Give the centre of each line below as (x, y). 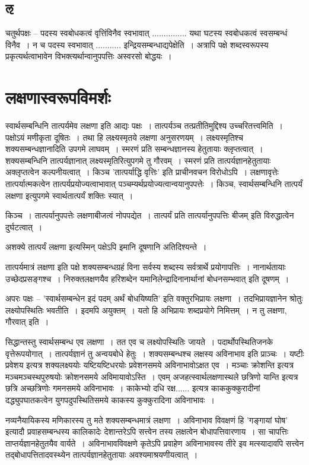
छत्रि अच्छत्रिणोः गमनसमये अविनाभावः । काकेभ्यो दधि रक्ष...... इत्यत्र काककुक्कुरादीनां (133, 388)
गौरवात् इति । (27, 322)
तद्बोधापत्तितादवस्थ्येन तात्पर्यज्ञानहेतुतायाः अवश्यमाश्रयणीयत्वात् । (102, 455)
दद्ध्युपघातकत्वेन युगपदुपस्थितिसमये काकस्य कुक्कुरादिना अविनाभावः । (110, 399)
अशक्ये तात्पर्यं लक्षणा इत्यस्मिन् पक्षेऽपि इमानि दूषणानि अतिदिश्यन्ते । (106, 247)
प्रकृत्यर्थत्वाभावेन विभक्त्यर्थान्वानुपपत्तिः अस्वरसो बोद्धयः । (89, 56)
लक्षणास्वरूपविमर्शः (58, 97)
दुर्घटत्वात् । (24, 227)
